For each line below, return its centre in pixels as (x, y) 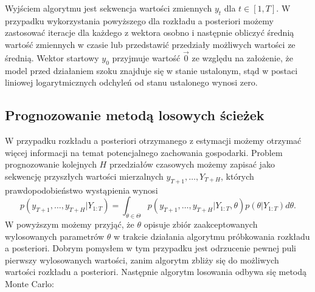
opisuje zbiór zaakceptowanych (201, 224)
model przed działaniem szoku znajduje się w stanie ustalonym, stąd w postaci (151, 70)
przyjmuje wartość (146, 57)
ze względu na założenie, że (242, 57)
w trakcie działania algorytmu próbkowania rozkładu (212, 236)
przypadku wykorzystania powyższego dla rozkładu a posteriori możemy (139, 20)
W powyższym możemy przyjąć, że (70, 224)
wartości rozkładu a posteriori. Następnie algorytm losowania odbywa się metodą (156, 272)
